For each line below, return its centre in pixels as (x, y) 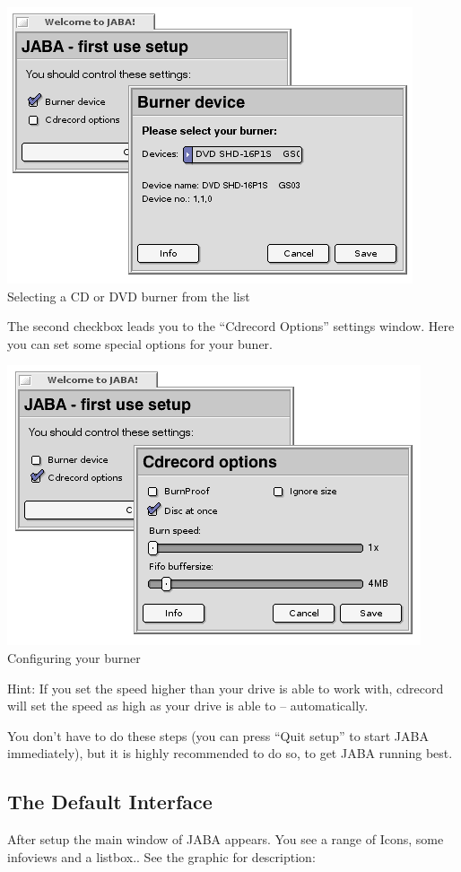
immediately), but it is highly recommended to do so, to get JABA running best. (230, 753)
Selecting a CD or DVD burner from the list (129, 296)
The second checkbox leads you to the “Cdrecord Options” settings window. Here (231, 326)
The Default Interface (110, 802)
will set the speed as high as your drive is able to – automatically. (188, 706)
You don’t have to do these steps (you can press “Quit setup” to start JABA (218, 735)
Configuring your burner (74, 657)
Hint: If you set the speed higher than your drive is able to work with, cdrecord (226, 688)
